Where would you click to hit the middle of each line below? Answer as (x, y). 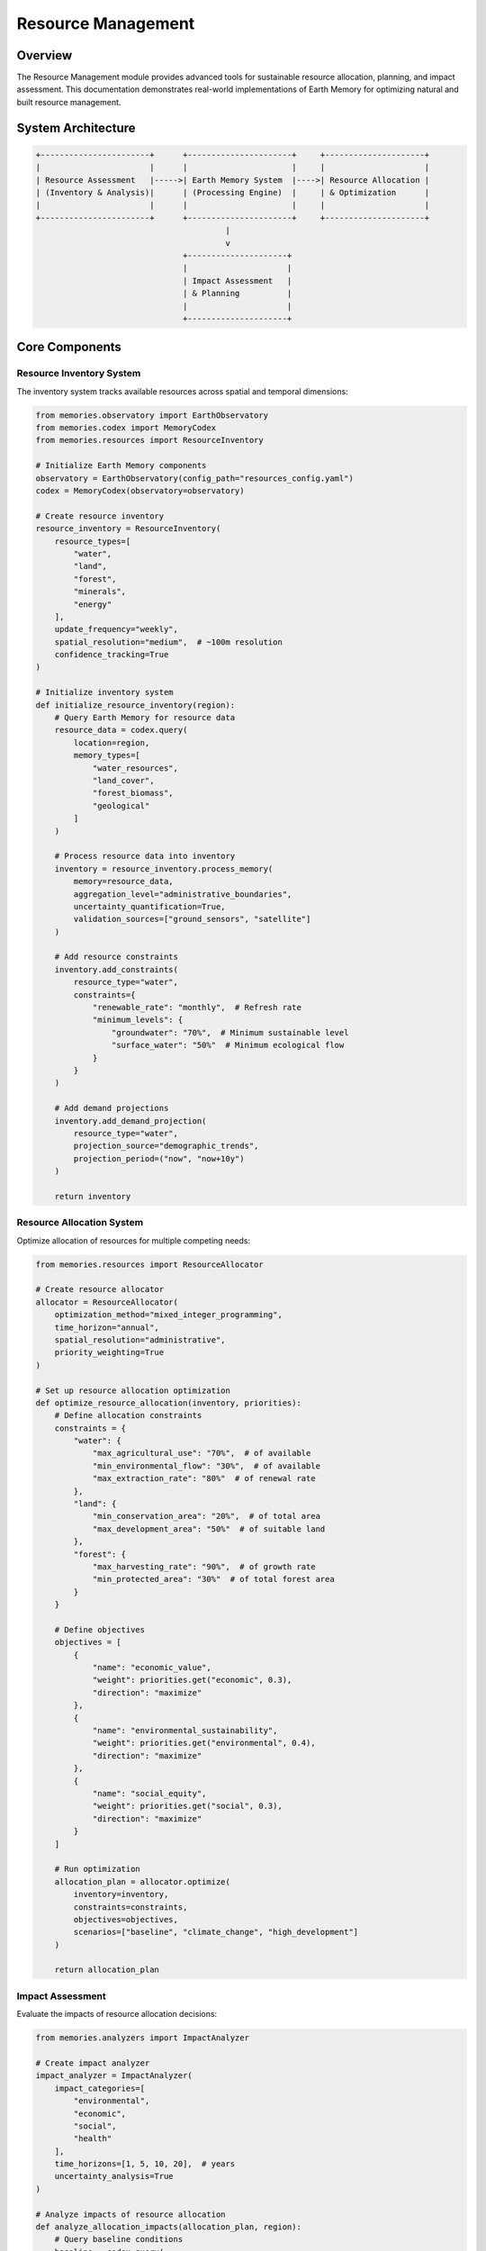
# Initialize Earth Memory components (121, 466)
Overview (45, 55)
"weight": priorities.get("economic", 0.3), (192, 1680)
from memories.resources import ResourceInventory (150, 440)
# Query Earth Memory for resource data (145, 718)
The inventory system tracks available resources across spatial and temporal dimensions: (182, 391)
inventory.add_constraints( (117, 969)
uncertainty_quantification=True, (149, 906)
